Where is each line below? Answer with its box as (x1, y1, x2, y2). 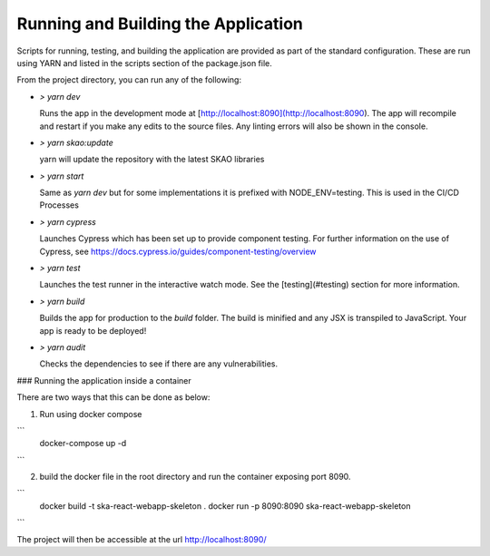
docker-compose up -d (39, 438, 127, 449)
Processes (39, 200, 79, 210)
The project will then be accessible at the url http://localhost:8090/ (16, 533, 267, 544)
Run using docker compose (39, 408, 142, 419)
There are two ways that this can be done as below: (16, 392, 211, 403)
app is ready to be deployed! (39, 325, 147, 336)
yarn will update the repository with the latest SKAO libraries (39, 154, 265, 165)
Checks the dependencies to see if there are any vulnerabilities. (39, 358, 279, 369)
